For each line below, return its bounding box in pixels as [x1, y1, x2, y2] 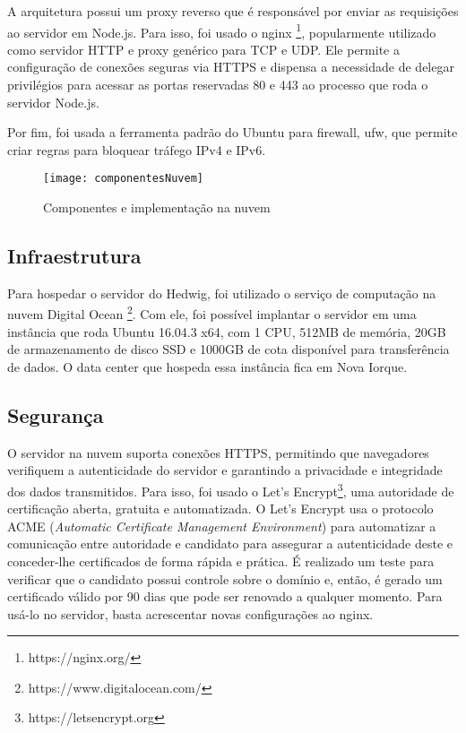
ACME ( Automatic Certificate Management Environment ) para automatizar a [7, 516, 436, 535]
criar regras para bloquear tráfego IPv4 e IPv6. [7, 140, 266, 159]
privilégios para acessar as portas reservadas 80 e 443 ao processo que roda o [7, 75, 428, 94]
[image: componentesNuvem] [43, 172, 203, 185]
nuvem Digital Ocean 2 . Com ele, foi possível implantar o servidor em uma [7, 302, 417, 323]
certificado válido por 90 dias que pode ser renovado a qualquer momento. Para [7, 587, 443, 606]
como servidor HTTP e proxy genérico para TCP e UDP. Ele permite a [7, 39, 400, 58]
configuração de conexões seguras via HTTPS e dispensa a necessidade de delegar [7, 57, 454, 76]
